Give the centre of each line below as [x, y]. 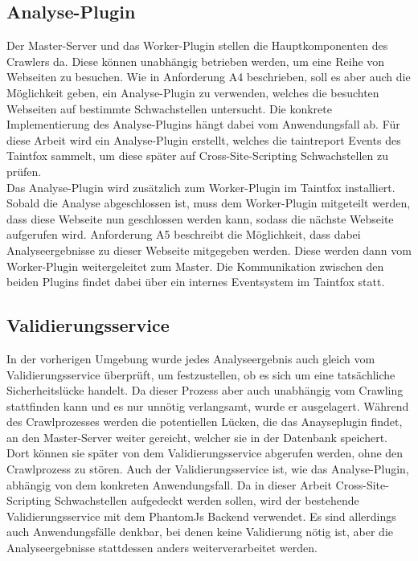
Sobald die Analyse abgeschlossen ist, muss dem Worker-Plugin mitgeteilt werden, [209, 203]
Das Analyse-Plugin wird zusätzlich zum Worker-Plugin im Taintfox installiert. [201, 187]
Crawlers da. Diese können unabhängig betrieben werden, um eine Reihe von [196, 61]
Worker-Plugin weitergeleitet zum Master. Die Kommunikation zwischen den [195, 266]
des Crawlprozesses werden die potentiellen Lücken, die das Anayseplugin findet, [205, 422]
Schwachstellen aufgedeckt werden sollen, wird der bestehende [207, 500]
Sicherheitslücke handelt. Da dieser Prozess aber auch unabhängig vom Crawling [205, 390]
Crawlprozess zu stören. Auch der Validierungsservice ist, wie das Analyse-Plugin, [208, 469]
